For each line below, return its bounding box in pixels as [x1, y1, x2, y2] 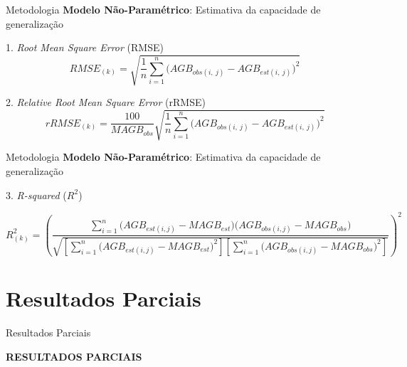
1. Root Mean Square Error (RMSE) [6, 40, 164, 55]
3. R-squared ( [6, 187, 67, 202]
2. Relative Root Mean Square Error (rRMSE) [6, 95, 206, 110]
